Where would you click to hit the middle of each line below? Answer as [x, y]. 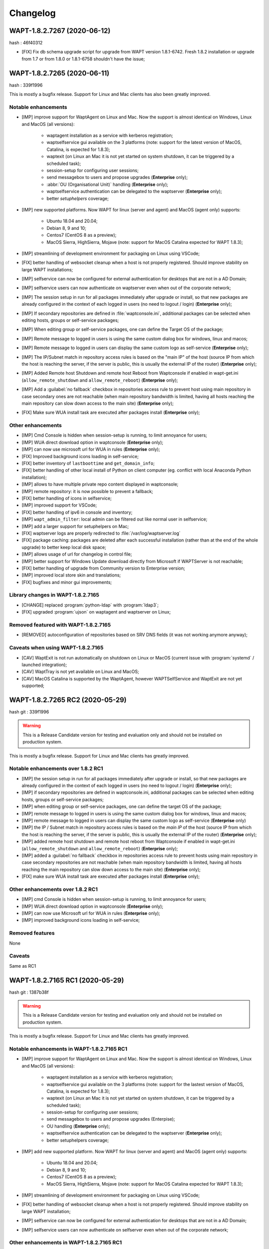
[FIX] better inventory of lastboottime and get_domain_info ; [88, 463]
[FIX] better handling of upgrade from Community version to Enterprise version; [103, 568]
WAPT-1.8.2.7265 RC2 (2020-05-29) [68, 700]
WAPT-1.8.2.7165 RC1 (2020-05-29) [67, 980]
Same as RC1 [23, 966]
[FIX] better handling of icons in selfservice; [67, 498]
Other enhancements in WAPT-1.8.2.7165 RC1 [66, 1243]
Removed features [32, 933]
